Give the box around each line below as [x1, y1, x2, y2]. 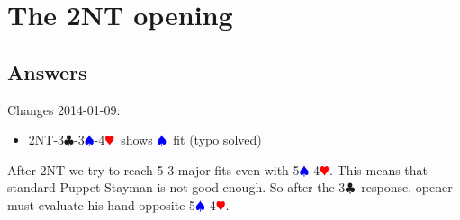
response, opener [361, 178, 453, 197]
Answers [7, 57, 87, 85]
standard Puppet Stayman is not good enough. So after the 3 [7, 178, 346, 197]
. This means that [329, 160, 428, 179]
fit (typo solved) [173, 130, 262, 149]
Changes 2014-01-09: [7, 100, 121, 119]
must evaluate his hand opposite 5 [7, 195, 196, 214]
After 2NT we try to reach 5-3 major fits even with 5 [7, 160, 300, 179]
